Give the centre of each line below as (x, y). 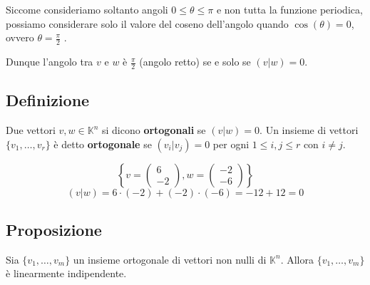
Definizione (48, 100)
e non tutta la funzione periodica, (289, 9)
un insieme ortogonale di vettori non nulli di (170, 259)
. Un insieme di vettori (309, 130)
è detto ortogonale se (103, 144)
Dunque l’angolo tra (50, 62)
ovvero (20, 37)
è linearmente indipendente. (66, 273)
